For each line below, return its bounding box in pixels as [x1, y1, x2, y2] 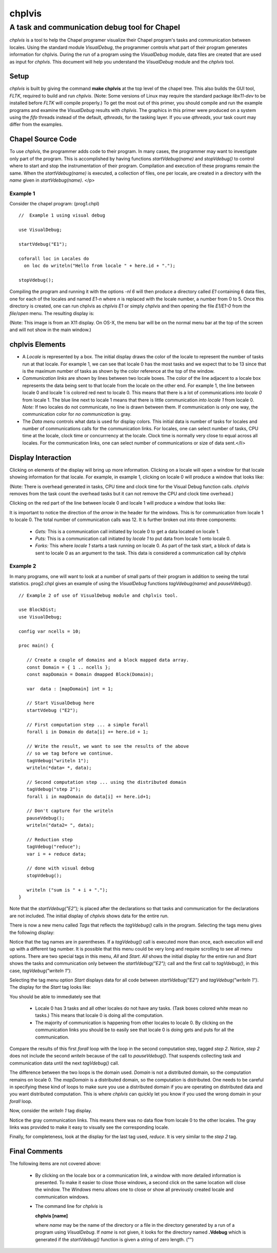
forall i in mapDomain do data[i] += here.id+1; [26, 794, 151, 799]
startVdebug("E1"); [18, 241, 68, 247]
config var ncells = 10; [18, 628, 81, 634]
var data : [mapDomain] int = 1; [26, 686, 114, 691]
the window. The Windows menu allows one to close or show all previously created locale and [35, 1186, 234, 1193]
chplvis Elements [9, 340, 66, 349]
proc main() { [18, 643, 54, 649]
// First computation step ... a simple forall [26, 722, 149, 727]
